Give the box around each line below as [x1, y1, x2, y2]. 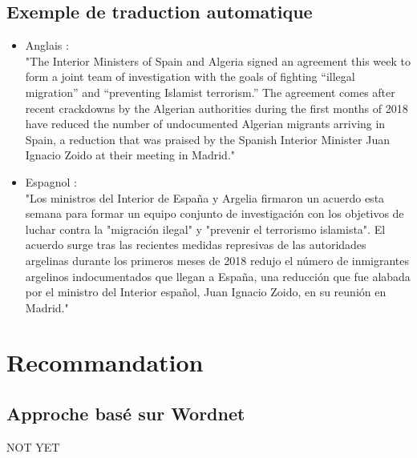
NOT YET [6, 438, 60, 455]
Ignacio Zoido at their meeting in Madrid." [25, 147, 236, 163]
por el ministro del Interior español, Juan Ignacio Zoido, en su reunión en [25, 283, 387, 300]
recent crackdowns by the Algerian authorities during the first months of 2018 [25, 99, 408, 116]
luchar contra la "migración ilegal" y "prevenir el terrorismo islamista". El [25, 220, 386, 237]
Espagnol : [25, 173, 77, 190]
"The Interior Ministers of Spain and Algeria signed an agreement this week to [25, 52, 411, 69]
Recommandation [6, 346, 204, 379]
